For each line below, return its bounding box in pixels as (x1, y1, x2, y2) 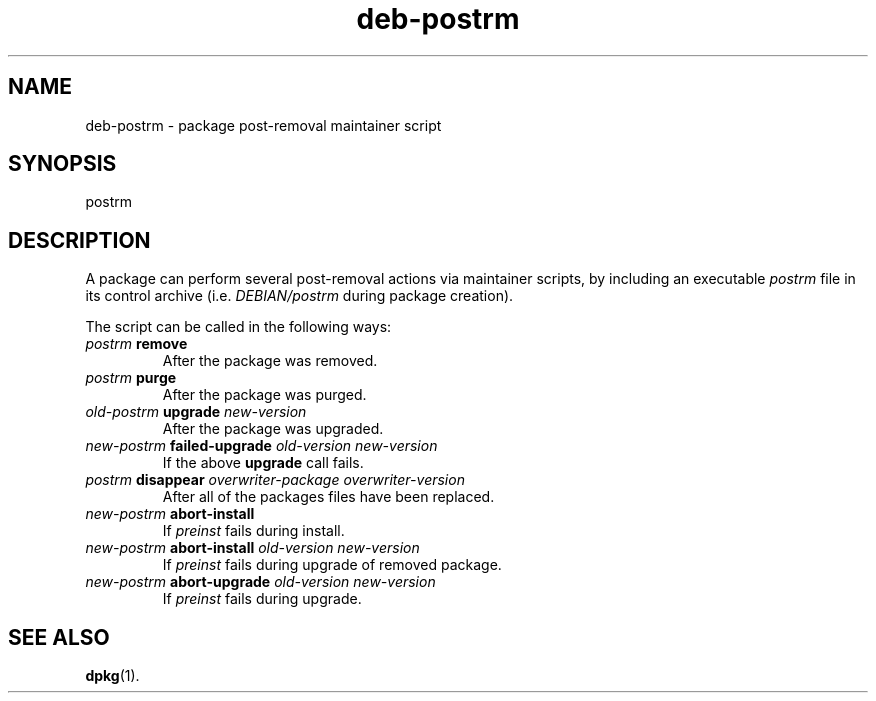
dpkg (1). (85, 667, 140, 685)
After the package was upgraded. (162, 420, 384, 438)
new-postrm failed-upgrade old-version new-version (85, 437, 438, 455)
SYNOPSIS (8, 151, 117, 177)
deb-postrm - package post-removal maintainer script (85, 116, 442, 134)
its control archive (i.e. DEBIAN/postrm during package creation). (85, 287, 514, 305)
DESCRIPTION (8, 227, 151, 253)
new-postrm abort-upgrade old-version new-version (85, 573, 436, 591)
